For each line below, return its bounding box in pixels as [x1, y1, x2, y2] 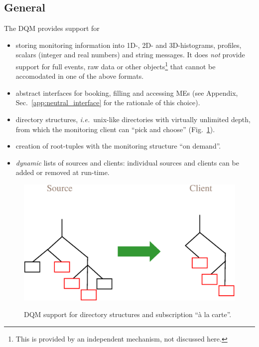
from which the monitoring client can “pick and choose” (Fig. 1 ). [15, 124, 215, 134]
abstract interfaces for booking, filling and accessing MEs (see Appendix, [15, 87, 238, 98]
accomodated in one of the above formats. [15, 71, 144, 81]
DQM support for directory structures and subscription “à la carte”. [24, 309, 232, 320]
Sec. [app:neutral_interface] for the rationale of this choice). [15, 97, 200, 108]
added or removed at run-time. [15, 167, 110, 177]
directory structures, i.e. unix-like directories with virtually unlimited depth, [15, 114, 251, 125]
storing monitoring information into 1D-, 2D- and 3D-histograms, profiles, [15, 39, 242, 50]
